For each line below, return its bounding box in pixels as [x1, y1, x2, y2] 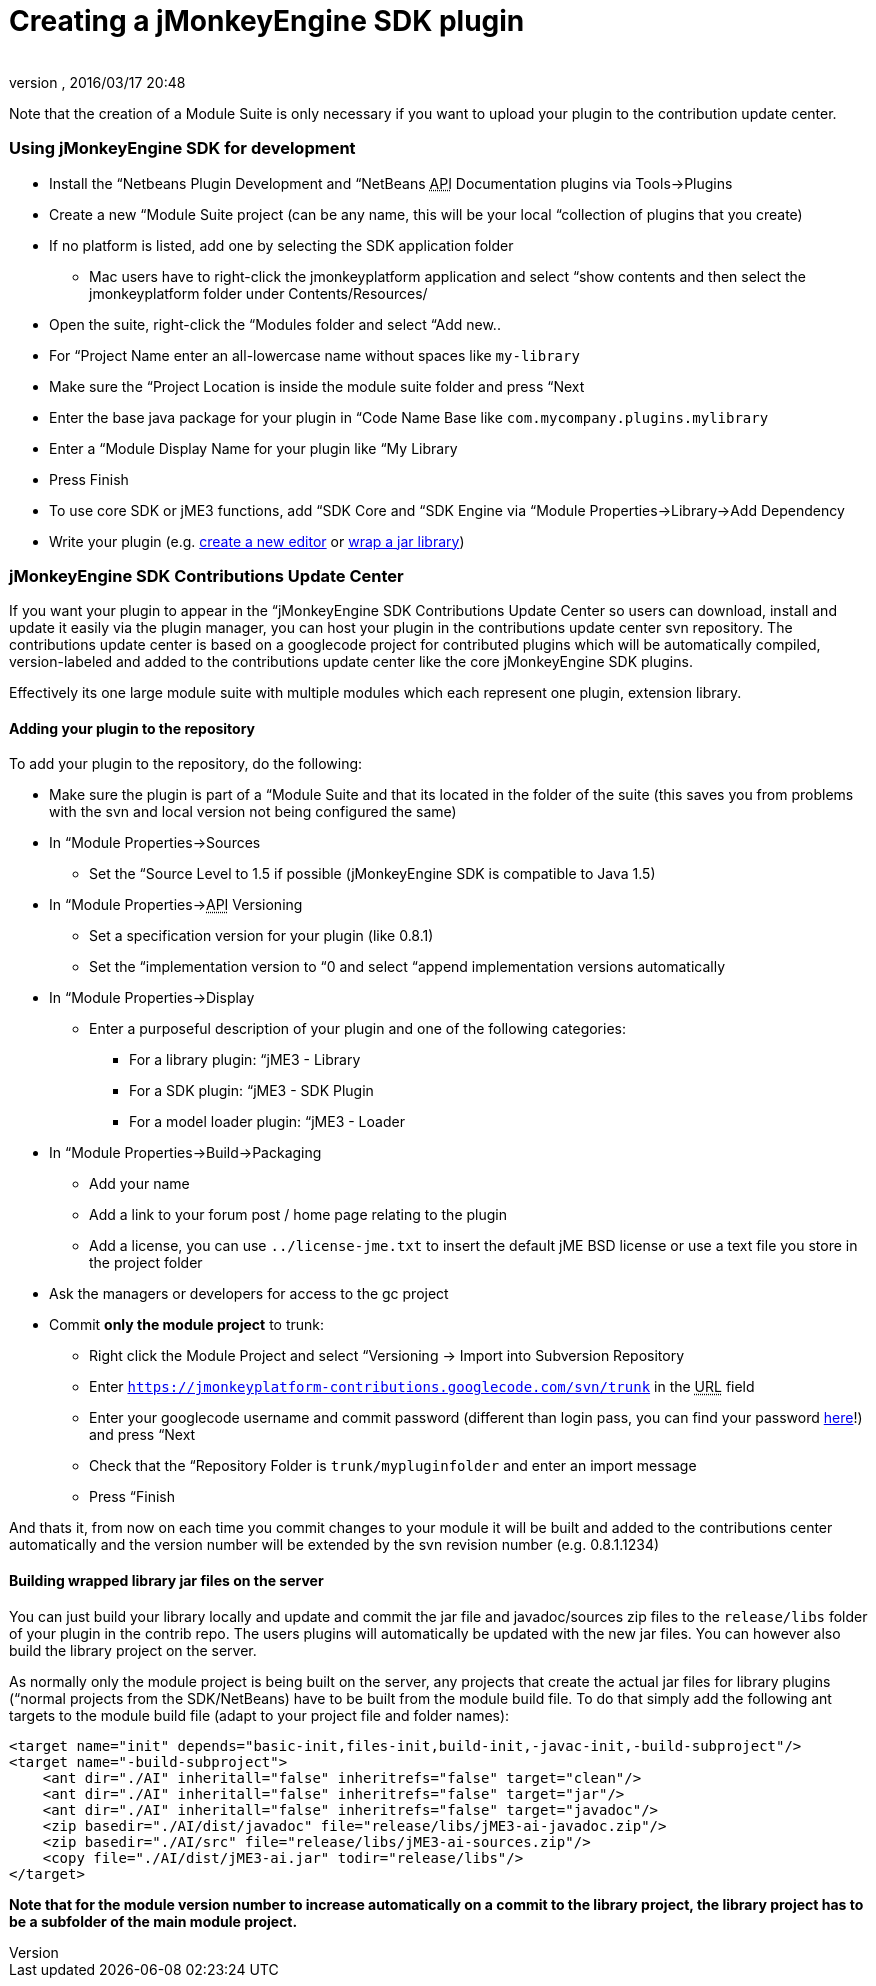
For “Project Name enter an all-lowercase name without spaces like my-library [49, 346, 580, 364]
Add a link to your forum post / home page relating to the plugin [89, 1206, 507, 1224]
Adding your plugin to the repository [9, 719, 256, 737]
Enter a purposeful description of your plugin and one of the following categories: [89, 1020, 627, 1038]
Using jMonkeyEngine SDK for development [9, 138, 356, 159]
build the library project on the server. [9, 1641, 257, 1659]
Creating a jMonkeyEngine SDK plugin [9, 4, 525, 38]
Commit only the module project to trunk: [49, 1316, 325, 1334]
